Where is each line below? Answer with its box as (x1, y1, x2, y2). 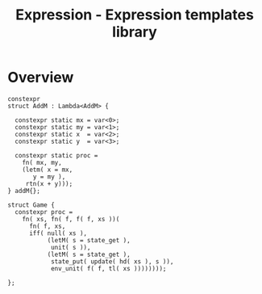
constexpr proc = (15, 208, 73, 216)
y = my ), (32, 172, 66, 181)
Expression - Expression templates (15, 6, 255, 24)
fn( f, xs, (28, 222, 66, 230)
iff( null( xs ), (28, 229, 88, 237)
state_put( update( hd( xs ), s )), (50, 257, 174, 266)
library (111, 23, 158, 41)
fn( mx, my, (22, 158, 62, 166)
